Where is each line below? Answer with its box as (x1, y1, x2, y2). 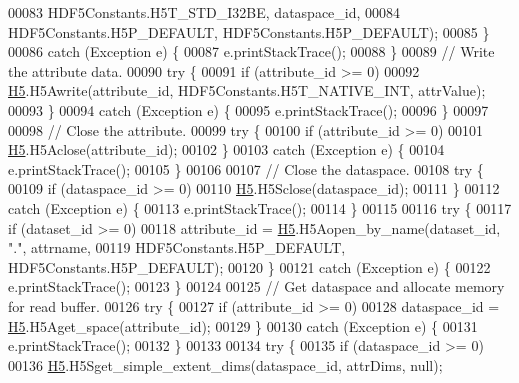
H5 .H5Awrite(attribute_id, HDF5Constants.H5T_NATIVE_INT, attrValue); (8, 80, 486, 101)
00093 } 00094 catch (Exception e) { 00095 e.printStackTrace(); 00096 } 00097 (8, 99, 489, 120)
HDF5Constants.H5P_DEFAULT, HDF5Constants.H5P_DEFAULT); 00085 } (8, 21, 490, 42)
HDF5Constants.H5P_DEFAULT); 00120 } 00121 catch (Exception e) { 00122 (8, 256, 491, 277)
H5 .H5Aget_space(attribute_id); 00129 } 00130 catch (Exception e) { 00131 (8, 315, 478, 336)
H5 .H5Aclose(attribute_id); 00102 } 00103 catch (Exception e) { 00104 (8, 139, 445, 160)
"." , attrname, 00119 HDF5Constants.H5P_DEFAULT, (8, 237, 346, 258)
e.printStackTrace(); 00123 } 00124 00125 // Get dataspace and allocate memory (8, 276, 505, 297)
